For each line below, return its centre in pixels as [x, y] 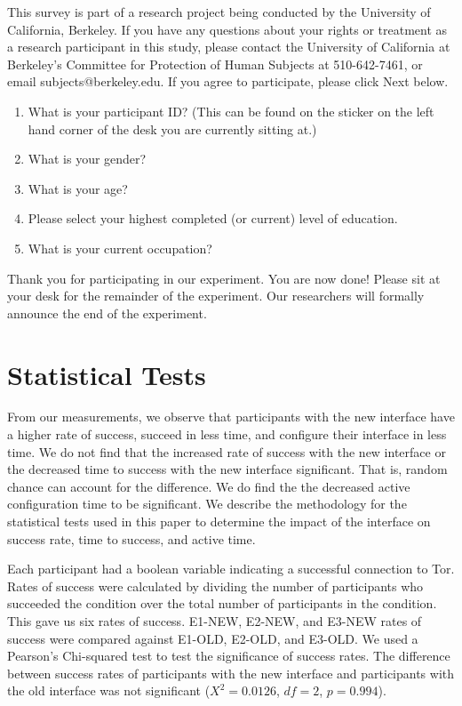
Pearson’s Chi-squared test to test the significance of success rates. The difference [229, 656]
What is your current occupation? [120, 248]
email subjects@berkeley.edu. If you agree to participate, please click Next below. [228, 81]
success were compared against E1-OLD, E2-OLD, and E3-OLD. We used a [213, 638]
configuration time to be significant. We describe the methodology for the [207, 504]
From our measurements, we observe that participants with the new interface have [231, 417]
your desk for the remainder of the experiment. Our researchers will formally [216, 296]
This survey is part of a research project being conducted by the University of [219, 12]
